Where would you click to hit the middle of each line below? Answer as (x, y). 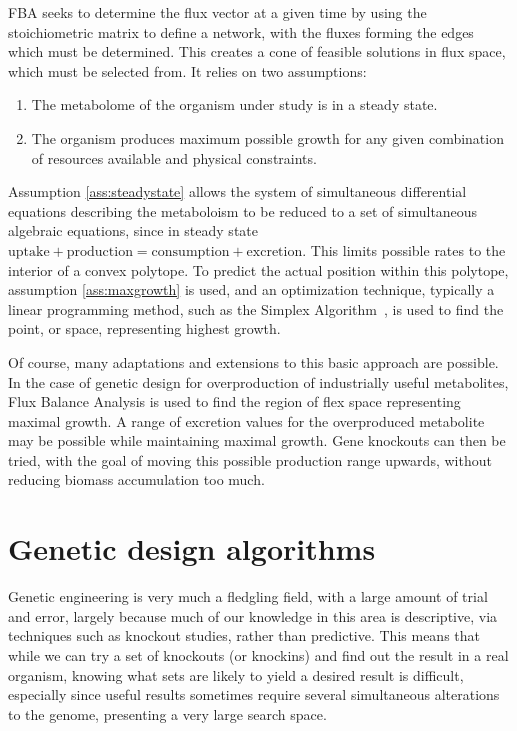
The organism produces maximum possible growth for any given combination (267, 137)
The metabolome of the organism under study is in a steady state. (234, 104)
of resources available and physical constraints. (174, 157)
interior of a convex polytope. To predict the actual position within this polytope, (258, 269)
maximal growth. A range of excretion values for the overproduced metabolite (246, 420)
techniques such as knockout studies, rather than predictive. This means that (244, 635)
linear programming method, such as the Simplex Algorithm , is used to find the (256, 308)
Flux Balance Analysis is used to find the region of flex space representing (234, 401)
